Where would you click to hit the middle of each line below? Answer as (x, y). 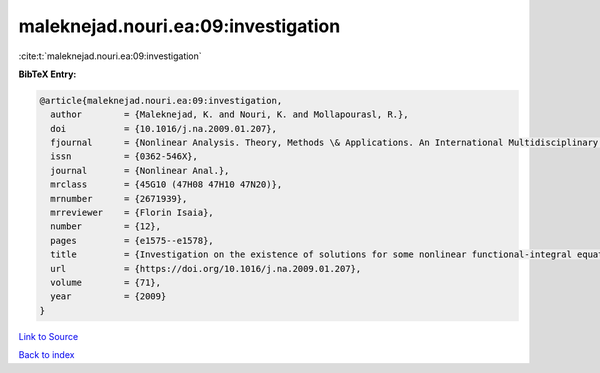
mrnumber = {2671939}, (119, 198)
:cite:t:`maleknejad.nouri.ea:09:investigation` (110, 56)
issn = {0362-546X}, (124, 156)
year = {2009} (108, 296)
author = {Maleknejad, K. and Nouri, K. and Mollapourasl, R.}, (229, 114)
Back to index (46, 355)
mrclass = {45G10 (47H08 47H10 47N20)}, (166, 184)
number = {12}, (106, 226)
